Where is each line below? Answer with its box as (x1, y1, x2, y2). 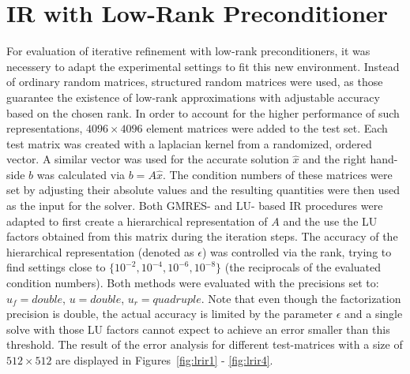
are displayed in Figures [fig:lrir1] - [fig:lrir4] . (55, 352, 273, 368)
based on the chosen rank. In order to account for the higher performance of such (6, 104, 400, 121)
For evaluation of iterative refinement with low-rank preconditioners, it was (6, 43, 371, 59)
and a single (344, 305, 403, 322)
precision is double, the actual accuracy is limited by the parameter (6, 305, 333, 322)
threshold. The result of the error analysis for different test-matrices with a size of (6, 336, 403, 353)
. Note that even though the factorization (201, 290, 401, 306)
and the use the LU (283, 212, 378, 229)
